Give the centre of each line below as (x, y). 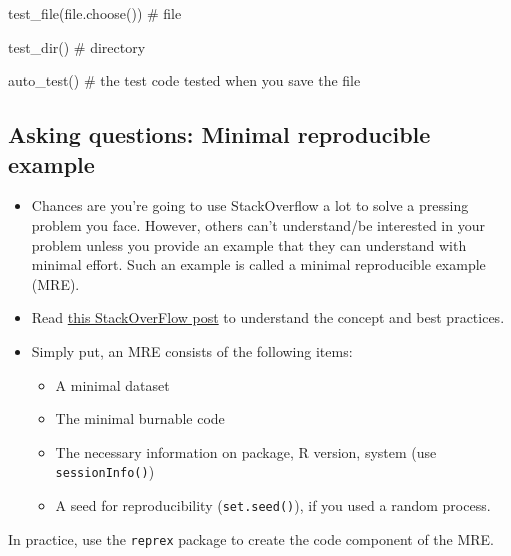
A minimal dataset (112, 384)
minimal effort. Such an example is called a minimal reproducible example (258, 264)
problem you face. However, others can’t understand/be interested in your (258, 224)
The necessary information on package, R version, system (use (246, 451)
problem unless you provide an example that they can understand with (249, 244)
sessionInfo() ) (105, 471)
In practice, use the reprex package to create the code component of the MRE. (251, 538)
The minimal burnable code (140, 418)
